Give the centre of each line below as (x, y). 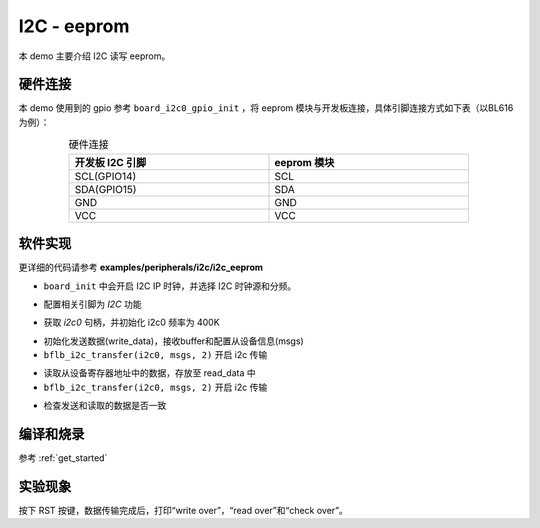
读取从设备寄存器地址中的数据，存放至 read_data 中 (149, 373)
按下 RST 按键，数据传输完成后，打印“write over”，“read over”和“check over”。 (183, 511)
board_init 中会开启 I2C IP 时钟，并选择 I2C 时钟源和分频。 (170, 286)
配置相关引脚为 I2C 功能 (92, 304)
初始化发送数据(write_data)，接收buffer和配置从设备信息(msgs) (173, 341)
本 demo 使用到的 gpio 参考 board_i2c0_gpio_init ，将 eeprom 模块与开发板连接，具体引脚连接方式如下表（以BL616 (266, 108)
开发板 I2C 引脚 (110, 162)
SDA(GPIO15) (105, 189)
